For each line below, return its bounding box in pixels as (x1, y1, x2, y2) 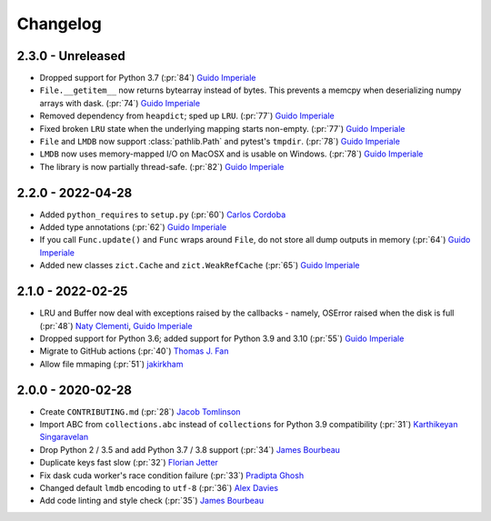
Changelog (16, 14, 102, 34)
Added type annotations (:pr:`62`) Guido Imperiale (39, 222, 227, 233)
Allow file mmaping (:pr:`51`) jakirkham (39, 358, 184, 369)
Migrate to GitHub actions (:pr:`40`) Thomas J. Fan (39, 346, 229, 356)
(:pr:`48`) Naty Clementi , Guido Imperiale (39, 320, 193, 331)
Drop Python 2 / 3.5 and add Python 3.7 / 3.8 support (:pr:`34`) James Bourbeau (39, 444, 341, 455)
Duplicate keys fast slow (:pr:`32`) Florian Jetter (39, 457, 218, 468)
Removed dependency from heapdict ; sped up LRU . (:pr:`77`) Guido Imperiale (39, 110, 336, 122)
